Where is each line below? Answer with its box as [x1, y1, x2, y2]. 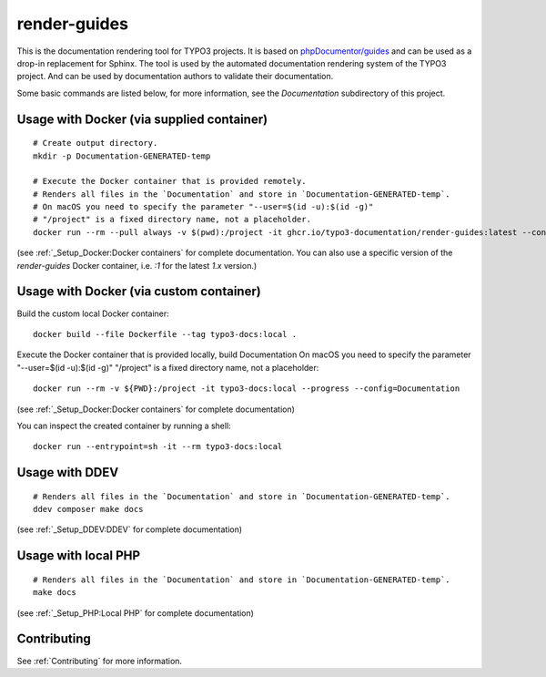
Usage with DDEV [16, 465, 119, 480]
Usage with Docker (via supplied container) [16, 111, 268, 127]
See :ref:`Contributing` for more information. [16, 655, 182, 666]
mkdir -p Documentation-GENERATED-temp [33, 150, 211, 161]
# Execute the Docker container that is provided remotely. [33, 176, 307, 187]
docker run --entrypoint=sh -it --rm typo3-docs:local [33, 442, 283, 452]
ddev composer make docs [33, 504, 144, 515]
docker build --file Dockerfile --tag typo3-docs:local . [33, 329, 298, 339]
